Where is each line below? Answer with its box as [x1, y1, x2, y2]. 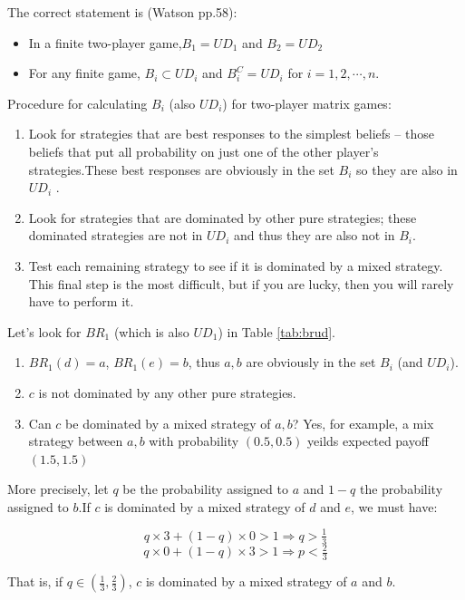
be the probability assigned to [122, 479, 288, 498]
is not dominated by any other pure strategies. [38, 382, 296, 402]
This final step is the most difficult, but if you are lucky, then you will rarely [28, 274, 454, 293]
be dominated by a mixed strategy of [65, 413, 271, 432]
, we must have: [350, 497, 438, 516]
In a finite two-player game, [28, 33, 182, 52]
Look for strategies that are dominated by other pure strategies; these [28, 208, 417, 227]
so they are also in [356, 160, 458, 179]
